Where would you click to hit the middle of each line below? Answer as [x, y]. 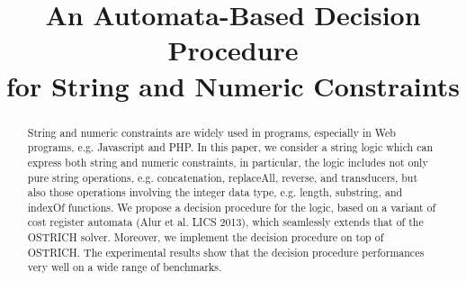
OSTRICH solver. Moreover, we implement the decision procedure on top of [206, 237]
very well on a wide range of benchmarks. [125, 267]
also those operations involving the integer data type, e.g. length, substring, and [215, 192]
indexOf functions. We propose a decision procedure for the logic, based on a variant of [232, 207]
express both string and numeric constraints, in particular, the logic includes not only [228, 162]
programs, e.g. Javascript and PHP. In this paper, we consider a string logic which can [230, 147]
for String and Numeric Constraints [233, 85]
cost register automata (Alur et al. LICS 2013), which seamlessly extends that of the [225, 222]
